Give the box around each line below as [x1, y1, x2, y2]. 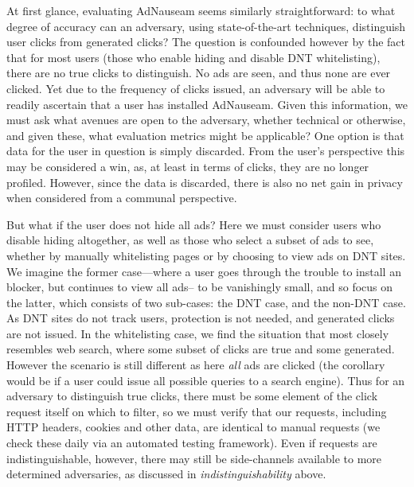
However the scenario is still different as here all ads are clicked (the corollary [6, 356, 385, 373]
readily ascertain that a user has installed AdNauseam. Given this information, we [6, 95, 408, 112]
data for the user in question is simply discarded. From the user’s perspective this [6, 142, 405, 159]
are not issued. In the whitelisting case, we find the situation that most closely [6, 325, 389, 341]
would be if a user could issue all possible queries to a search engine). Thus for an [6, 372, 405, 388]
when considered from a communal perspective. [6, 189, 237, 206]
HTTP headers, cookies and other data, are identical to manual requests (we [6, 419, 381, 435]
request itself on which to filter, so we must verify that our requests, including [6, 403, 387, 419]
